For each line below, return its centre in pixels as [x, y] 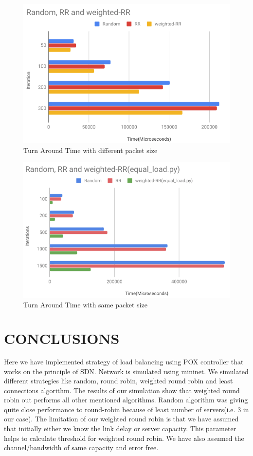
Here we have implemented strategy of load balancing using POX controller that [124, 361]
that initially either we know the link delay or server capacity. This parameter [120, 428]
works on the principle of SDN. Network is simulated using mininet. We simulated [126, 371]
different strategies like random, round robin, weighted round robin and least [118, 381]
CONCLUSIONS [62, 338]
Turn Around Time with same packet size [85, 305]
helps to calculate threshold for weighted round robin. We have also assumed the [124, 438]
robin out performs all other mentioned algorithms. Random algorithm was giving [126, 400]
